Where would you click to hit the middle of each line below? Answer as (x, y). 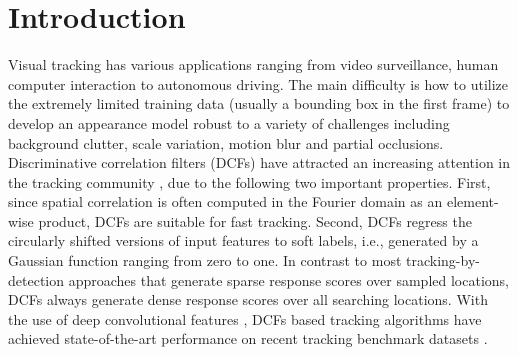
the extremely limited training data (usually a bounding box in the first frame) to (259, 103)
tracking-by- (443, 260)
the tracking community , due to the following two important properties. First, (249, 181)
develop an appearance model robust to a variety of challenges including (229, 122)
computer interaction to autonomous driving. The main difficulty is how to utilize (258, 83)
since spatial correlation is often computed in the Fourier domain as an (225, 201)
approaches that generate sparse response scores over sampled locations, (288, 279)
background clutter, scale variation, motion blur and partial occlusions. (226, 142)
